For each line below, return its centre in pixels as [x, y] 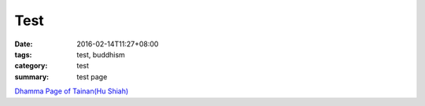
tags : [23, 54]
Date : [24, 44]
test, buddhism [101, 54]
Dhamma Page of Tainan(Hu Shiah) [72, 91]
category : [31, 66]
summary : [32, 77]
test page [92, 77]
